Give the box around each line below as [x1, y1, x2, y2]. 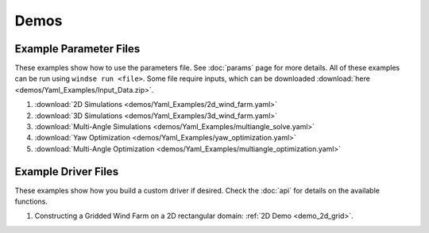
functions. [14, 197, 48, 206]
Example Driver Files [14, 165, 119, 178]
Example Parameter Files [14, 42, 141, 55]
